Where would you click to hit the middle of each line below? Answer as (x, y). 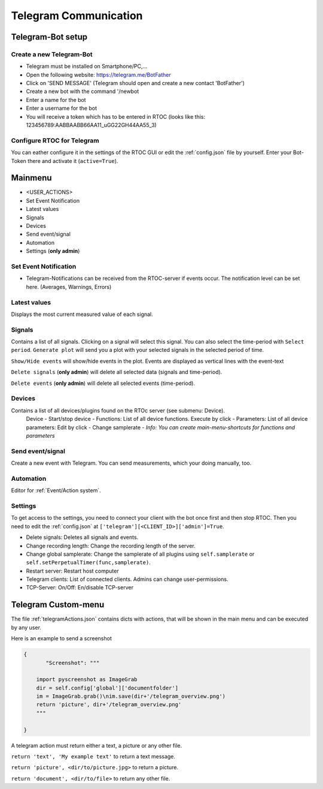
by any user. (26, 627)
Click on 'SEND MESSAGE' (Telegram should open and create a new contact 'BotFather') (135, 83)
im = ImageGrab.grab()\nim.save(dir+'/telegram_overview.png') (131, 696)
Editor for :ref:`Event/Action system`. (56, 490)
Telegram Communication (77, 16)
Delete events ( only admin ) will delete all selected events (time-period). (103, 383)
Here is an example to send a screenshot (61, 639)
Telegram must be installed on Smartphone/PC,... (87, 67)
